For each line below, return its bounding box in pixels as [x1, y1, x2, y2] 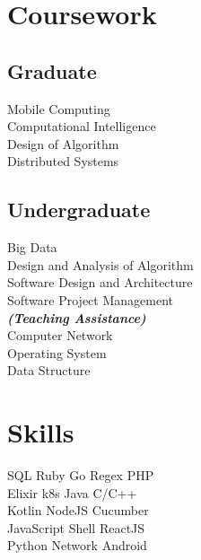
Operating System [7, 343, 107, 362]
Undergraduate [7, 196, 151, 223]
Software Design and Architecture [7, 273, 193, 292]
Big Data [7, 238, 57, 257]
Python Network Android [7, 536, 147, 555]
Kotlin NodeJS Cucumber [7, 501, 149, 520]
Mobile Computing [7, 99, 110, 118]
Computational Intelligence [7, 117, 156, 136]
